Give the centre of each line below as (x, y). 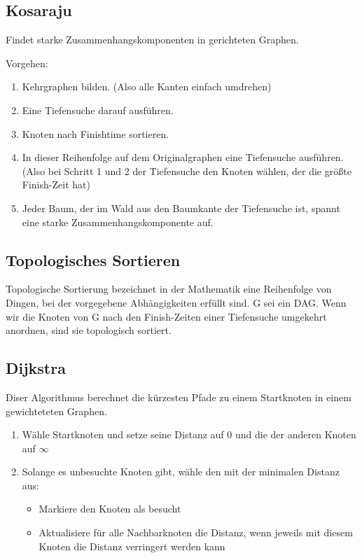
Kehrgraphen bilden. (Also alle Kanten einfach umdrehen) (147, 86)
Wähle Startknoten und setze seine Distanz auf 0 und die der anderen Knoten (189, 434)
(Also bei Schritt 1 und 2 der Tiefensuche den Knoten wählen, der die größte (187, 170)
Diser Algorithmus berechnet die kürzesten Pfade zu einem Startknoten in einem (179, 397)
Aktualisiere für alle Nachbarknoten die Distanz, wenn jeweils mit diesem (196, 532)
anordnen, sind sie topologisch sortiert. (89, 330)
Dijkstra (36, 368)
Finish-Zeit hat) (56, 184)
